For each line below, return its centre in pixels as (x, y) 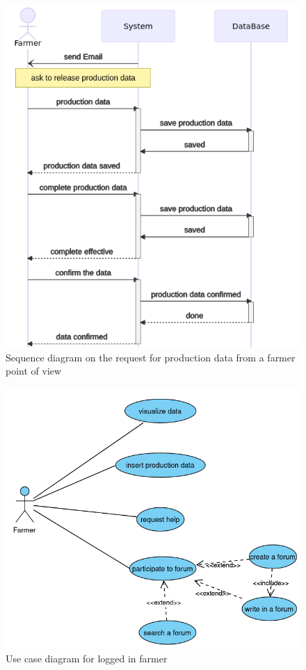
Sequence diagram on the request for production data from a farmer (151, 357)
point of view (34, 371)
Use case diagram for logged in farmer (87, 658)
